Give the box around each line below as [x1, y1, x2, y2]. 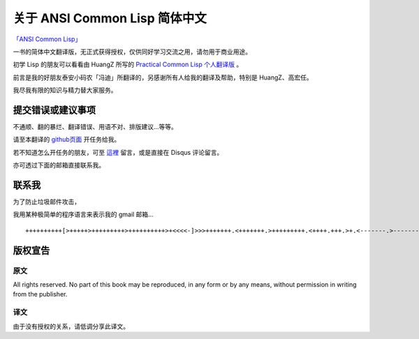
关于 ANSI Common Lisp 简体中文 [13, 10, 207, 26]
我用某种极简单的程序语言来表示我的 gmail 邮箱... [13, 210, 154, 219]
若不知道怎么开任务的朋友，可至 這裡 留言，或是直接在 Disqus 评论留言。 [13, 148, 223, 156]
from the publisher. [13, 290, 68, 299]
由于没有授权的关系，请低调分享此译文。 [13, 322, 129, 331]
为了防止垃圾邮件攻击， [13, 197, 80, 206]
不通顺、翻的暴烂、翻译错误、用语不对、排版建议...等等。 [13, 123, 178, 131]
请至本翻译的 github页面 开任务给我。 [13, 135, 121, 144]
